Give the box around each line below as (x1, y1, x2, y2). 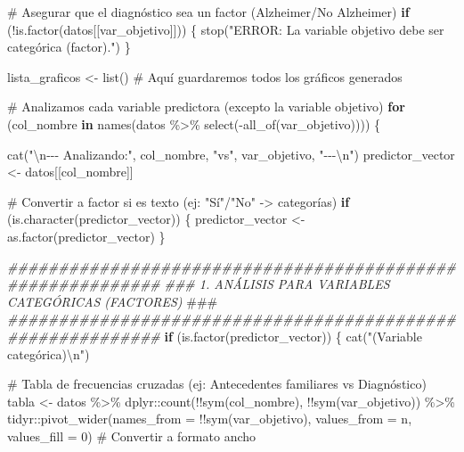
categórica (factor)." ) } (7, 37, 131, 56)
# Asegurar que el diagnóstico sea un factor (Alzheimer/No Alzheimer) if (7, 3, 410, 21)
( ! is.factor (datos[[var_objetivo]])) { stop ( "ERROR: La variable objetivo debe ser (7, 20, 444, 38)
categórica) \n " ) (7, 344, 90, 363)
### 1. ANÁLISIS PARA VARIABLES (164, 275, 390, 293)
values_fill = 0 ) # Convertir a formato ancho (7, 426, 256, 445)
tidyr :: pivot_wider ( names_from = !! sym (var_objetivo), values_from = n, (7, 409, 412, 428)
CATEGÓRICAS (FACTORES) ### (7, 292, 218, 310)
